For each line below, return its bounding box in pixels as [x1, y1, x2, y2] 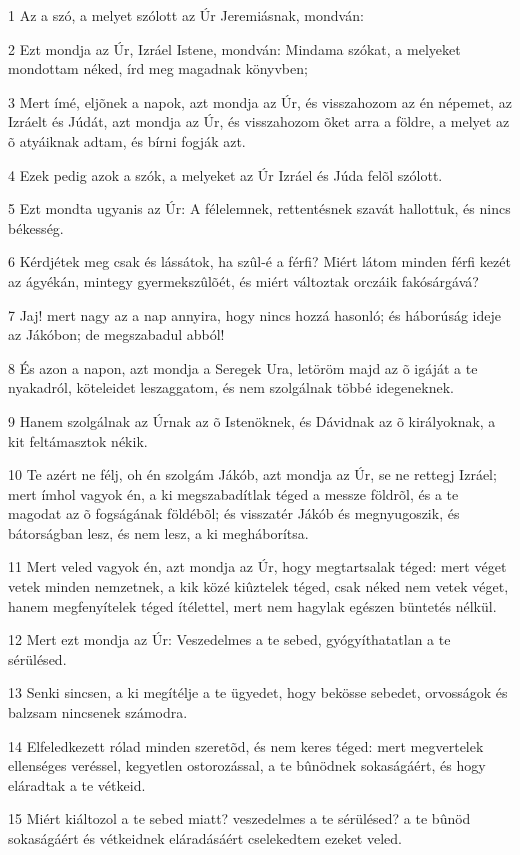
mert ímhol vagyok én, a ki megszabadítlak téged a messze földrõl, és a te [8, 483, 459, 504]
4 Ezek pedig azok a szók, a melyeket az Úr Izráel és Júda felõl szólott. [8, 164, 443, 185]
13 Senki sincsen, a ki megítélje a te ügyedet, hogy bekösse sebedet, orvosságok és [8, 682, 508, 703]
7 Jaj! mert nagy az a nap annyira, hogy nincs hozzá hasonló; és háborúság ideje [8, 304, 501, 325]
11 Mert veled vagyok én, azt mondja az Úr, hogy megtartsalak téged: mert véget [8, 556, 507, 577]
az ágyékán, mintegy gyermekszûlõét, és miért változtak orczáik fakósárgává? [8, 270, 479, 291]
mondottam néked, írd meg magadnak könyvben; [8, 58, 308, 79]
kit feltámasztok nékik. [8, 430, 148, 451]
